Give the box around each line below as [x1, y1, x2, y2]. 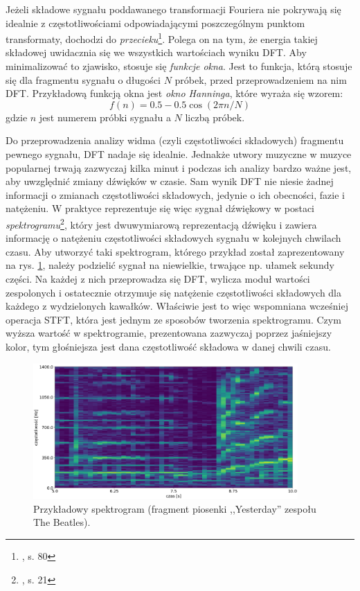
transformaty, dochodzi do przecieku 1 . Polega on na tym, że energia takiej [6, 30, 318, 46]
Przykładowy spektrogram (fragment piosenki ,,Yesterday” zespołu [33, 501, 316, 515]
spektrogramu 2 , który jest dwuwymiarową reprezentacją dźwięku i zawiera [6, 215, 317, 231]
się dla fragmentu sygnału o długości [6, 72, 161, 87]
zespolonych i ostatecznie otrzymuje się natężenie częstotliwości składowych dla [6, 285, 341, 299]
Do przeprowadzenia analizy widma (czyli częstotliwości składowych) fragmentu [6, 133, 344, 148]
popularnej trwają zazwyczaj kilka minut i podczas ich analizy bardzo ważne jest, [6, 160, 352, 175]
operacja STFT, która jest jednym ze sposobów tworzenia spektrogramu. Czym [6, 312, 341, 326]
